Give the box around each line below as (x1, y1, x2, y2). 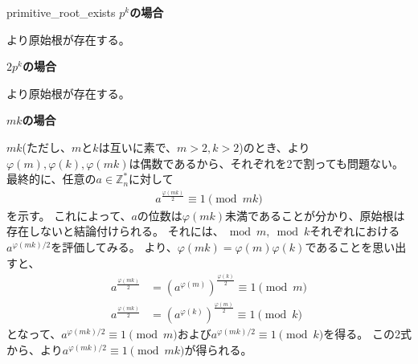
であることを (305, 239, 373, 256)
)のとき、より (239, 138, 310, 155)
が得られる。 (184, 341, 252, 358)
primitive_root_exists (6, 4, 116, 20)
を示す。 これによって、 (6, 207, 132, 223)
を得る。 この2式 (323, 325, 412, 342)
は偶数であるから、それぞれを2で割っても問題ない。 (129, 154, 404, 171)
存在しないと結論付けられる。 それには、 (6, 223, 224, 239)
